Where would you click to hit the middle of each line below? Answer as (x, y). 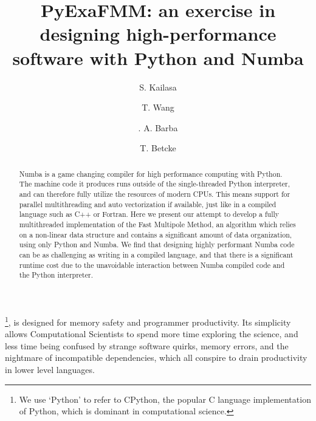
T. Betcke (158, 148)
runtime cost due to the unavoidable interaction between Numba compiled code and (152, 265)
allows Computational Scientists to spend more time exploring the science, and (152, 334)
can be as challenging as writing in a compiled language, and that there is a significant (156, 254)
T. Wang (158, 107)
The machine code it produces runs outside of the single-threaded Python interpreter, (155, 184)
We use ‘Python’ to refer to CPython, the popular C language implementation (165, 399)
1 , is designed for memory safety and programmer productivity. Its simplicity (148, 321)
